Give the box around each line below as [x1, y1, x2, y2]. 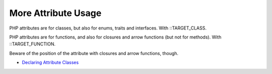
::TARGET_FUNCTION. [9, 41, 56, 47]
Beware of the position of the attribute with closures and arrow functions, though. [9, 50, 179, 56]
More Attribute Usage [9, 7, 102, 18]
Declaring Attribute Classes [22, 59, 79, 65]
